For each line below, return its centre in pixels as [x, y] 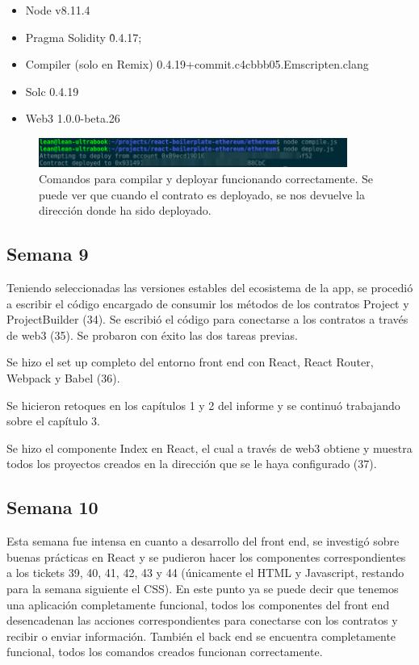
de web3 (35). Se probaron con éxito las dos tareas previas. [152, 335]
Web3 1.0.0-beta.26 [73, 118]
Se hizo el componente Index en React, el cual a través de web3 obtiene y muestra [209, 448]
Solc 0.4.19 [52, 91]
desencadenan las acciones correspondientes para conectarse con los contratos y [202, 620]
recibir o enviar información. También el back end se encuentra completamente [201, 636]
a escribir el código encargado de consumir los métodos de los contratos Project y [208, 303]
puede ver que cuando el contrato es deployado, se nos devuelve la [202, 194]
